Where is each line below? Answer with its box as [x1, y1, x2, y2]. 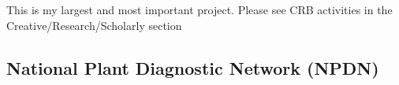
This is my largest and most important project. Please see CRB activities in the [6, 2, 393, 17]
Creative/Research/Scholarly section [6, 17, 182, 33]
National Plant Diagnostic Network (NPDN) [6, 55, 379, 79]
